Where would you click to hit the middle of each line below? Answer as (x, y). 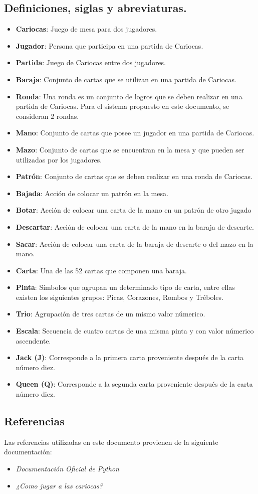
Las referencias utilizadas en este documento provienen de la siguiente (111, 442)
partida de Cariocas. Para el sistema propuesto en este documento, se (122, 106)
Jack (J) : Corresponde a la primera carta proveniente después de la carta (130, 357)
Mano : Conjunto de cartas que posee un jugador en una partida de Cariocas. (135, 133)
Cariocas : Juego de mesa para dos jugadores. (86, 29)
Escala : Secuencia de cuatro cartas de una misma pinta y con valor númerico (135, 331)
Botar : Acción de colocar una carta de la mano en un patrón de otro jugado (134, 210)
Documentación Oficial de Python (67, 469)
